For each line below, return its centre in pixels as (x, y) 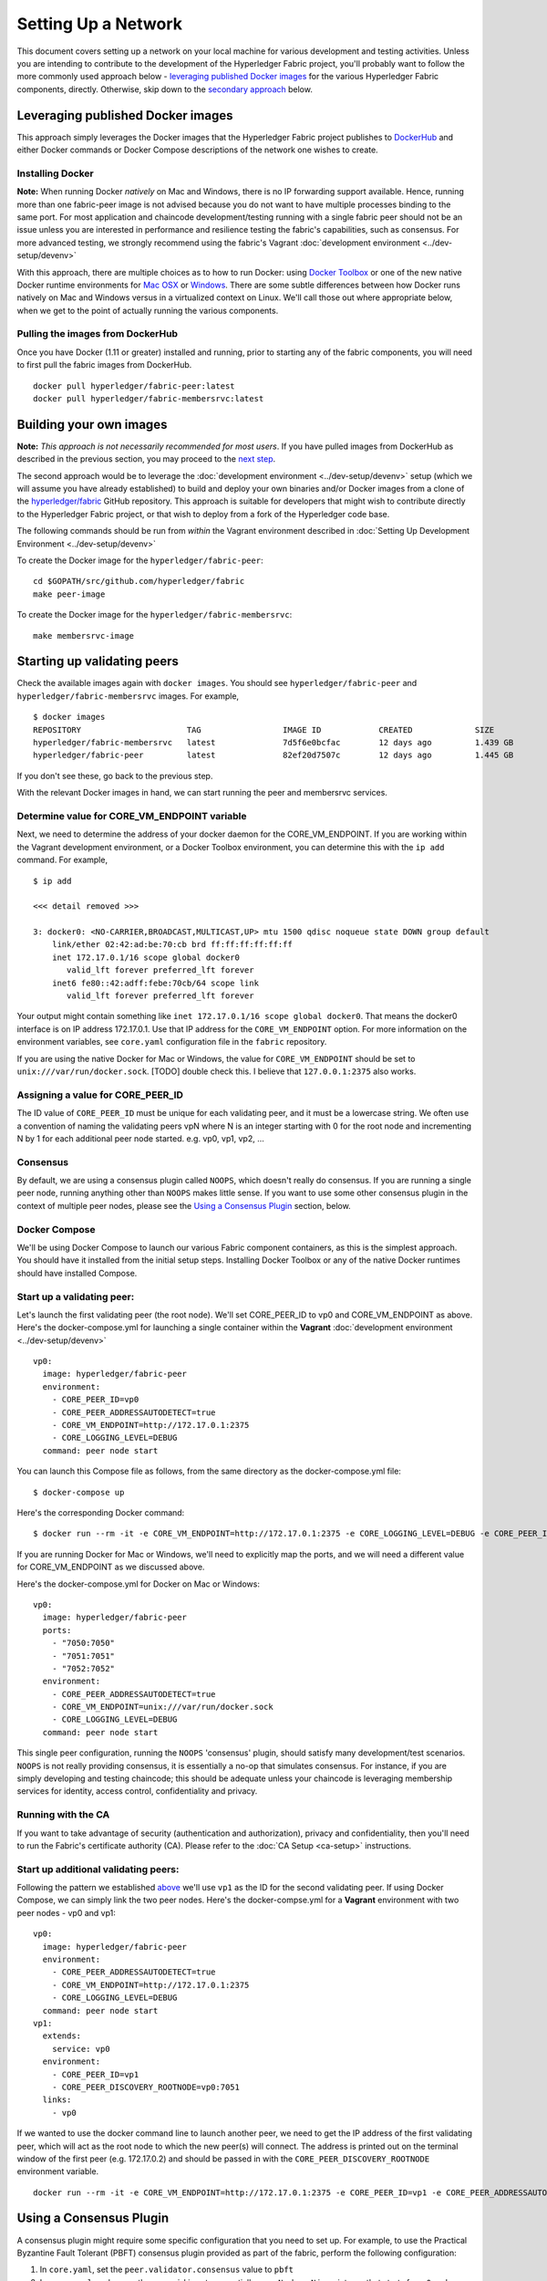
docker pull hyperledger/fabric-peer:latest (134, 386)
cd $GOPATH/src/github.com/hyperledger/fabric (139, 581)
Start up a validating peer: (76, 1297)
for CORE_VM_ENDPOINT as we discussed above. (111, 1567)
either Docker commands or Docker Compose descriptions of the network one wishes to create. (197, 150)
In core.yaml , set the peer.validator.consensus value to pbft (166, 2270)
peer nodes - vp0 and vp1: (66, 1912)
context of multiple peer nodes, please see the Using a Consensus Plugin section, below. (184, 1205)
